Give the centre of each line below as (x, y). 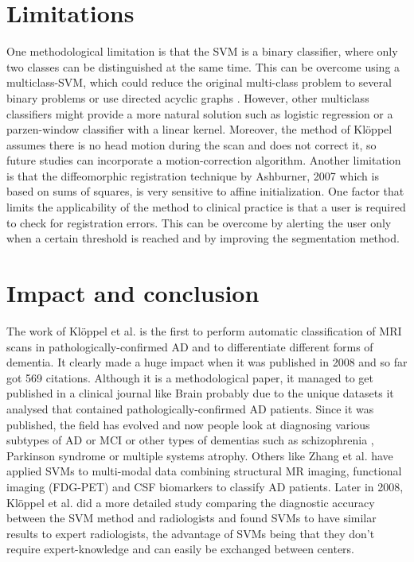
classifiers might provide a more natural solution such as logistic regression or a (200, 113)
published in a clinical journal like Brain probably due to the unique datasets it (200, 393)
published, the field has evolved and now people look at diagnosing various (188, 424)
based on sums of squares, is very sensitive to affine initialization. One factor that (205, 191)
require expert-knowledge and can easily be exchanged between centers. (180, 549)
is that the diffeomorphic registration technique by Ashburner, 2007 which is (193, 175)
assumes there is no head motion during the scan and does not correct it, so (191, 144)
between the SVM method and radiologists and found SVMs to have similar (191, 518)
